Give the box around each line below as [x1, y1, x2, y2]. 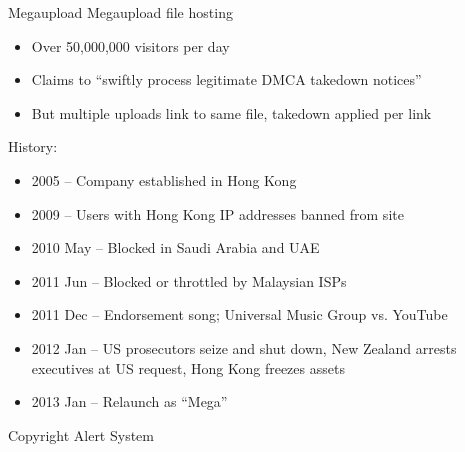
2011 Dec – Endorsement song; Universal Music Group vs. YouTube [31, 304, 448, 325]
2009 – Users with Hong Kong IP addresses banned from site [31, 203, 404, 224]
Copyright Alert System [8, 424, 154, 445]
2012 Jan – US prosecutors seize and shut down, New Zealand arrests [31, 337, 457, 358]
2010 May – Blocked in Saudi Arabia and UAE [31, 237, 320, 258]
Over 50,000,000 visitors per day [31, 35, 230, 56]
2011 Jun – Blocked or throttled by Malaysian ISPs [31, 270, 347, 291]
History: [8, 136, 58, 157]
